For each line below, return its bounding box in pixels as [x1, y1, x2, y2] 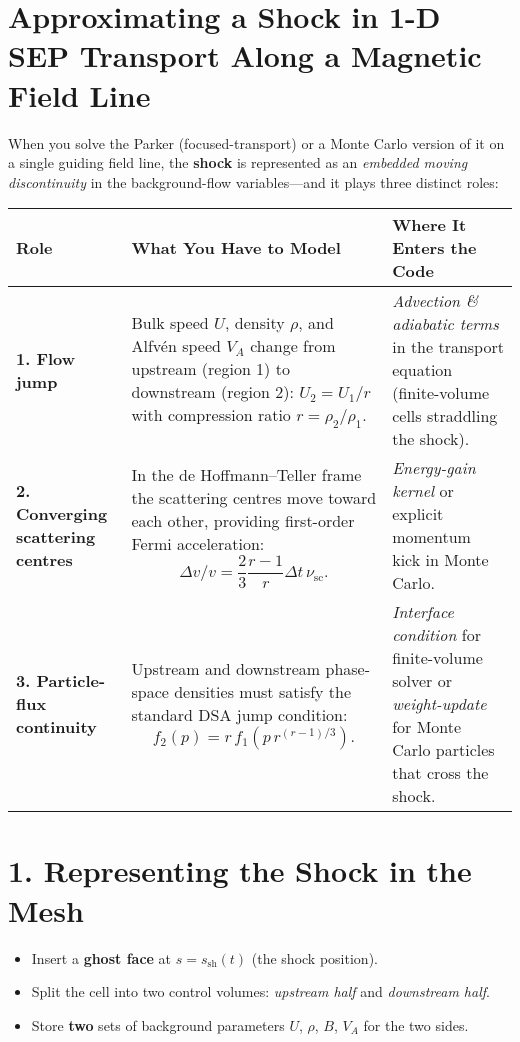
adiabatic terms [392, 312, 499, 336]
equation [392, 358, 453, 382]
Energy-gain [392, 456, 476, 480]
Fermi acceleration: [131, 531, 265, 555]
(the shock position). [251, 947, 378, 968]
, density [224, 311, 285, 335]
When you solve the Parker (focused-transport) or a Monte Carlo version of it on [8, 132, 505, 153]
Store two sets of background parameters [31, 1014, 285, 1035]
